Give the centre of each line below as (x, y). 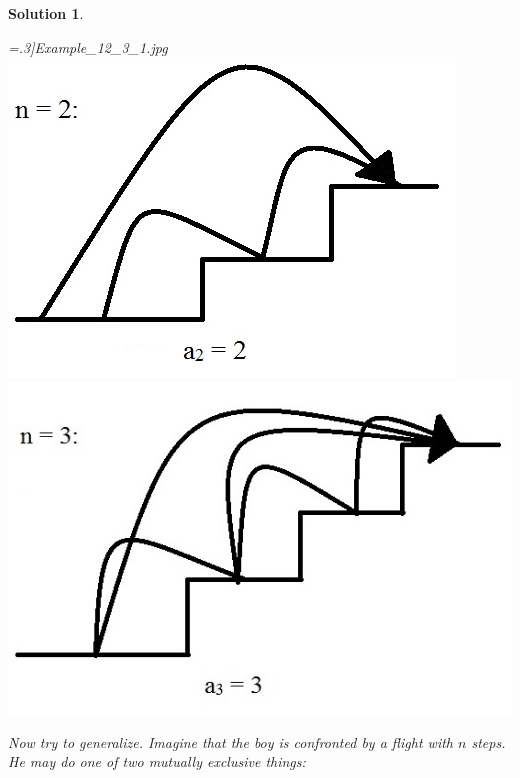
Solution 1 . (46, 13)
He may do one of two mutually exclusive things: (157, 761)
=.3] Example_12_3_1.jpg (88, 46)
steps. (488, 741)
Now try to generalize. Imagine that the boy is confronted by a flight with (231, 741)
